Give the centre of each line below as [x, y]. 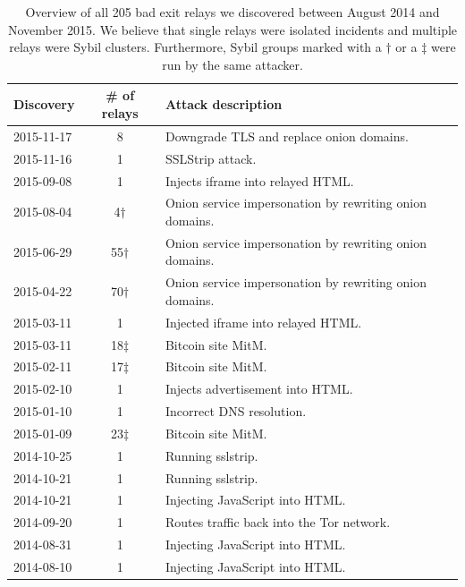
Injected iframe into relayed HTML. [263, 322]
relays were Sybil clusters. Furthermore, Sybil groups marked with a [195, 47]
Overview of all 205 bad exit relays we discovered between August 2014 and [232, 12]
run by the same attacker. [232, 64]
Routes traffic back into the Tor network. [278, 522]
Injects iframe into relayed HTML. [259, 180]
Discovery [44, 104]
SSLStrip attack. [211, 158]
